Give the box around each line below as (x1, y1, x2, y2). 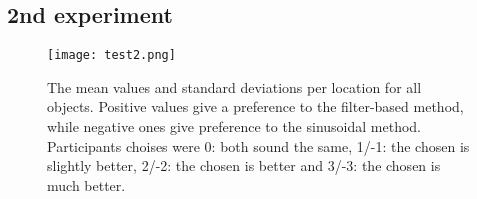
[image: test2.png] (47, 48, 176, 63)
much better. (47, 174, 126, 195)
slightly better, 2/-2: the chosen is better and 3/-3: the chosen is (47, 155, 441, 176)
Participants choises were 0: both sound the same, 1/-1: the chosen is (47, 135, 470, 156)
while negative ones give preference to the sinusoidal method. (47, 116, 422, 137)
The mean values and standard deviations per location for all (47, 76, 422, 97)
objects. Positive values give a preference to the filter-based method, (47, 96, 464, 117)
